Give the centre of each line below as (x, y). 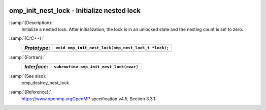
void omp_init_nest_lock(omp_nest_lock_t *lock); (112, 48)
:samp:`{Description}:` (32, 23)
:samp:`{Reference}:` (30, 92)
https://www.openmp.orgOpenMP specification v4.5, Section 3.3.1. (89, 99)
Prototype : (37, 48)
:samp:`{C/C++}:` (27, 38)
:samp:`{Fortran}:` (27, 57)
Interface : (36, 67)
